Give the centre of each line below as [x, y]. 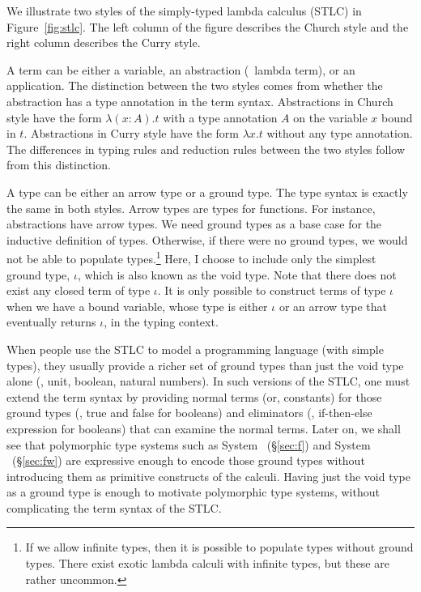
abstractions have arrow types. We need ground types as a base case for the [194, 224]
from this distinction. [59, 165]
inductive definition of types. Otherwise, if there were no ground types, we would [207, 239]
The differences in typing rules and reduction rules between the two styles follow [206, 149]
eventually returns [51, 322]
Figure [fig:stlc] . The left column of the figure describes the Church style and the [208, 26]
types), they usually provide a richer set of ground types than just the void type [205, 365]
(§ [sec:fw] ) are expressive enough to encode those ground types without [188, 460]
